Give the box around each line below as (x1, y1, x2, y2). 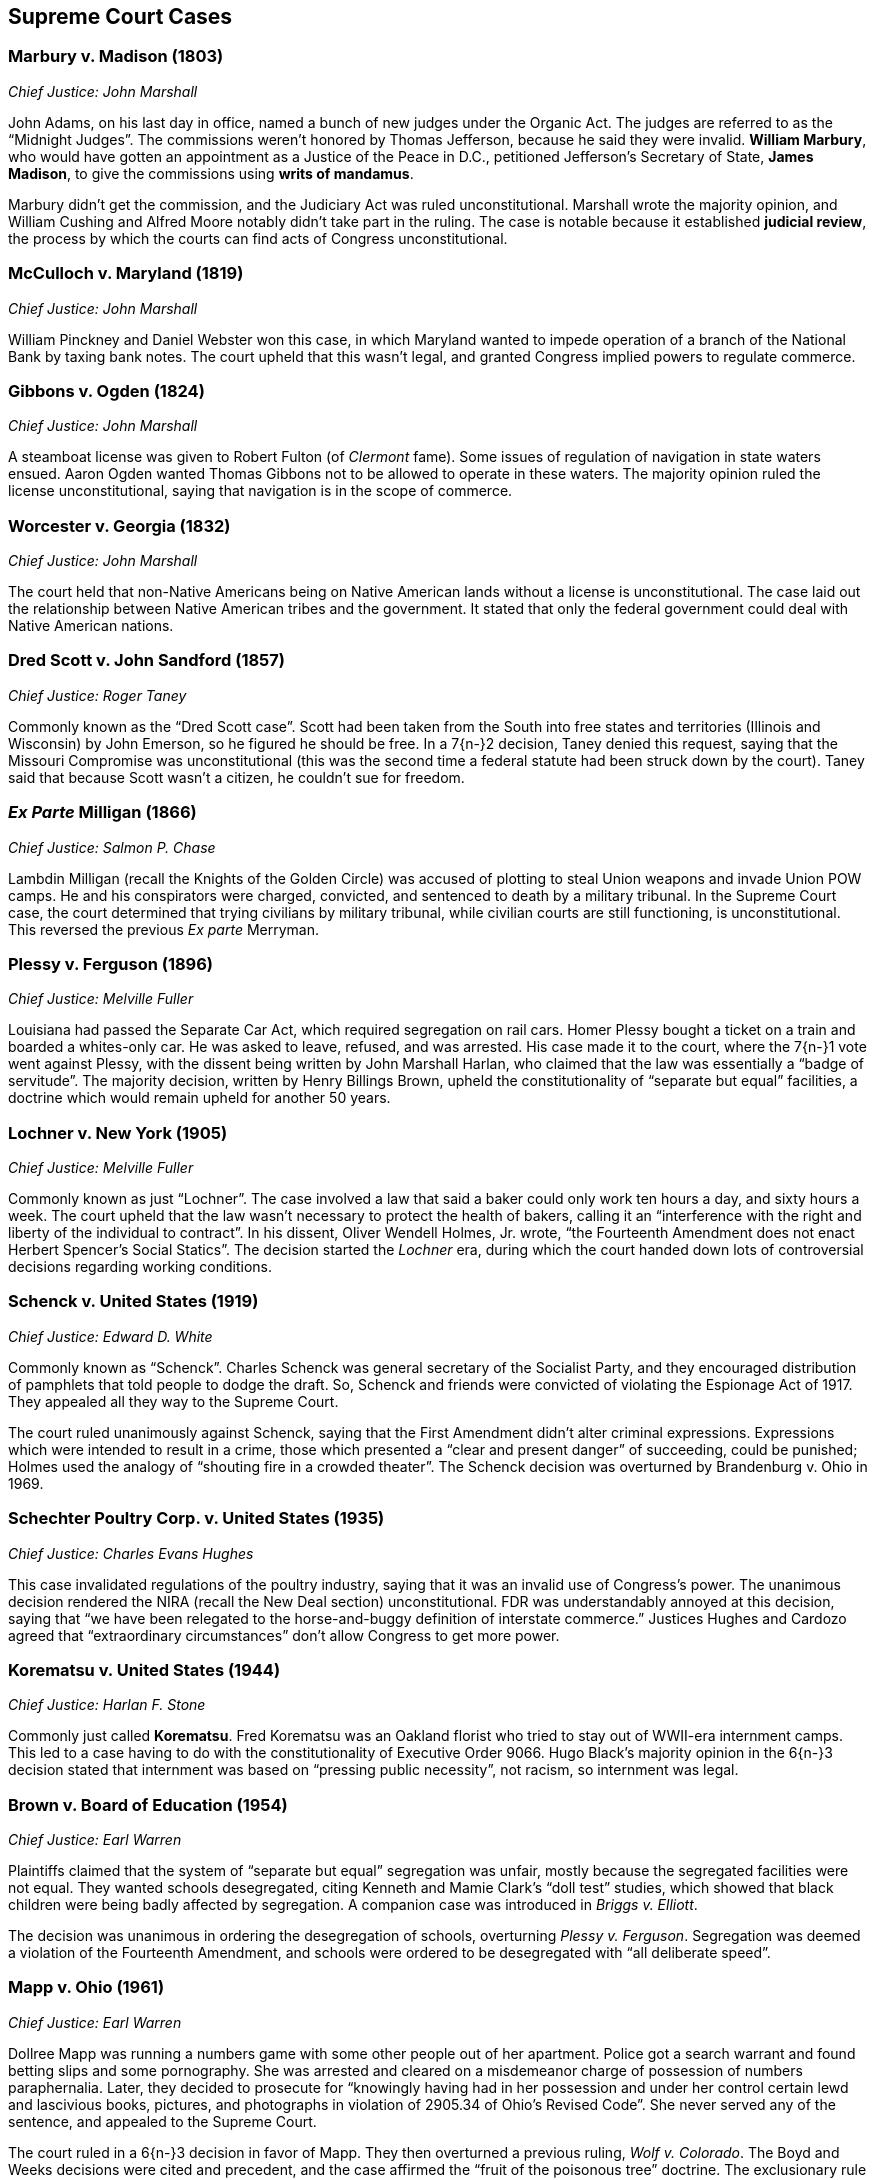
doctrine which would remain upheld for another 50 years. (8, 1089, 391, 1107)
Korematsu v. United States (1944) (8, 1659, 281, 1680)
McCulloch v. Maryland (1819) (8, 263, 244, 284)
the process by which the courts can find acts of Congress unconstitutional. (8, 229, 508, 247)
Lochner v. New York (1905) (8, 1122, 228, 1143)
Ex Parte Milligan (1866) (8, 802, 197, 823)
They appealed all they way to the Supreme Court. (8, 1392, 339, 1410)
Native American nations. (8, 617, 174, 635)
